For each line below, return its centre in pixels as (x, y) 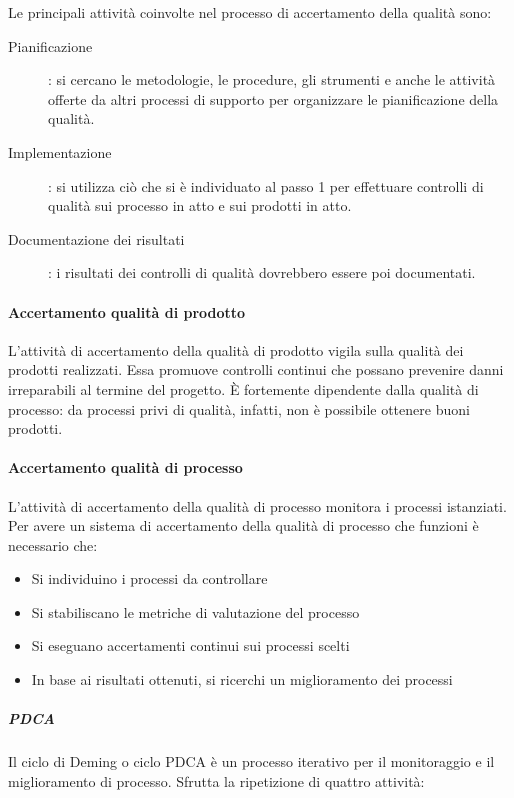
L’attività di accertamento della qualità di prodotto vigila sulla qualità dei (236, 349)
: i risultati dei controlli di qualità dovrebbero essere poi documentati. (262, 272)
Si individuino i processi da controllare (149, 578)
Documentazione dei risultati (96, 238)
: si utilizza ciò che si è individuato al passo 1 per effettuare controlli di (266, 185)
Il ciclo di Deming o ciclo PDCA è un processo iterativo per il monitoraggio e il (251, 761)
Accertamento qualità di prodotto (127, 311)
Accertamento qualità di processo (125, 467)
